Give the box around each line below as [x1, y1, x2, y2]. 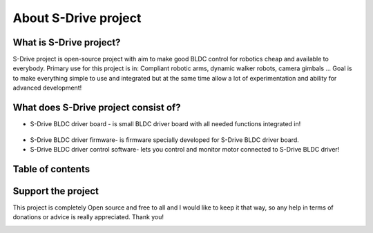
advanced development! [12, 83, 82, 92]
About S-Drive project [12, 10, 142, 26]
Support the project [12, 185, 99, 196]
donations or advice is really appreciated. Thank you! [12, 213, 164, 221]
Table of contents [12, 163, 90, 175]
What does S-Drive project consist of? [12, 102, 181, 114]
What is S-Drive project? [12, 37, 121, 48]
